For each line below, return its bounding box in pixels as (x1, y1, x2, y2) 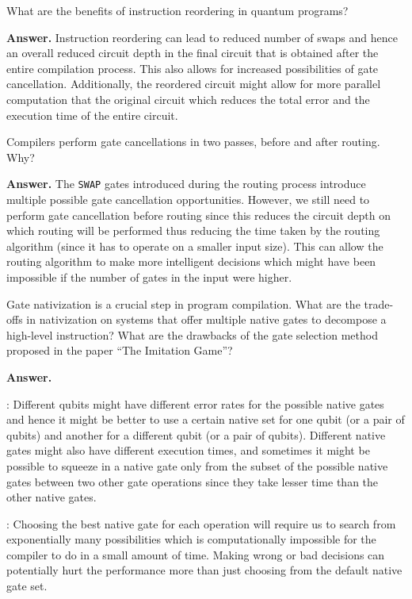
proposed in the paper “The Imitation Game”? (6, 342, 233, 359)
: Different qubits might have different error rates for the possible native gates (6, 395, 384, 412)
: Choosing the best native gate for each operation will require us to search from (6, 515, 396, 532)
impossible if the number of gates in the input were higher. (6, 268, 292, 285)
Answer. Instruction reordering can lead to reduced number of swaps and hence (6, 29, 398, 45)
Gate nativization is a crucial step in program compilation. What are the (6, 295, 360, 312)
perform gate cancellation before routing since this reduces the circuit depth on (6, 206, 391, 223)
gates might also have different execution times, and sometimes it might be (6, 442, 370, 459)
